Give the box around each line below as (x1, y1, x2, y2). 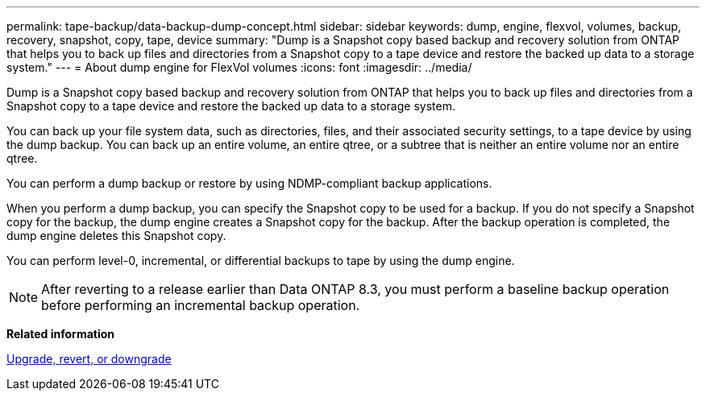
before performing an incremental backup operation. (41, 297, 360, 313)
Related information (6, 327, 115, 341)
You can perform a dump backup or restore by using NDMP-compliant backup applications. (6, 176, 492, 190)
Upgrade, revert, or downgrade (6, 352, 172, 366)
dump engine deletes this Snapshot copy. (6, 229, 226, 242)
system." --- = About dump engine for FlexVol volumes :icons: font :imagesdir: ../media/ (6, 60, 472, 74)
